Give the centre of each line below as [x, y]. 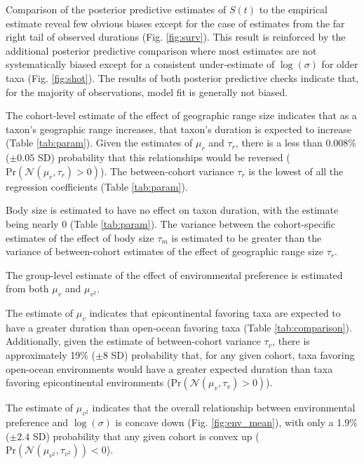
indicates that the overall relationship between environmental [224, 408]
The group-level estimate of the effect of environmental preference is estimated [174, 274]
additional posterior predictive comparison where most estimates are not [161, 50]
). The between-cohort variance [167, 171]
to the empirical [293, 9]
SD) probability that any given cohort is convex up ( [146, 436]
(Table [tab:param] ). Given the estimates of [99, 143]
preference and [37, 422]
